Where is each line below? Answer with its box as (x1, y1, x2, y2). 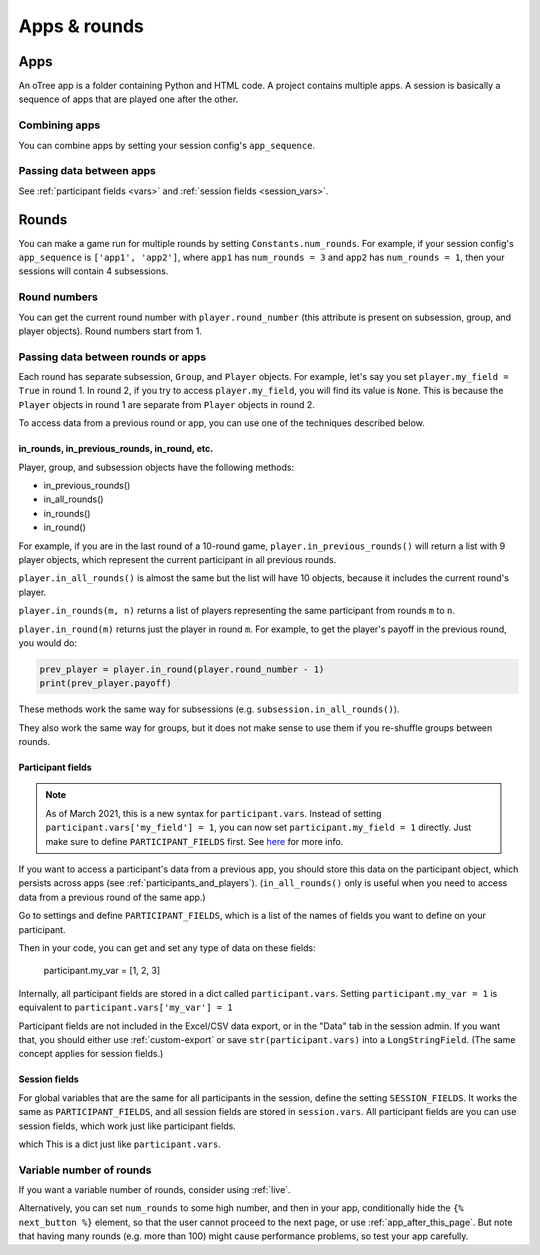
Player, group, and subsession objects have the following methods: (18, 461, 295, 473)
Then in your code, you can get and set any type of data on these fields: (18, 942, 317, 954)
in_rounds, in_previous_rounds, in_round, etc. (18, 443, 214, 455)
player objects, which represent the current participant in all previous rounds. (18, 554, 337, 565)
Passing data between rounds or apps (18, 350, 207, 364)
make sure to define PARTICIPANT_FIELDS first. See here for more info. (45, 835, 344, 847)
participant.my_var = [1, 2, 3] (43, 965, 161, 977)
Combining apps (18, 118, 101, 132)
